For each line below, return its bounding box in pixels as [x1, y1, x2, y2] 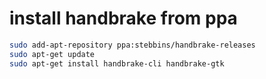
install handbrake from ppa [9, 7, 238, 30]
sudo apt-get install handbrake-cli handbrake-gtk [9, 58, 225, 69]
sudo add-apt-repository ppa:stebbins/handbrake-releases [9, 40, 256, 50]
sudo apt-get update [9, 49, 96, 59]
